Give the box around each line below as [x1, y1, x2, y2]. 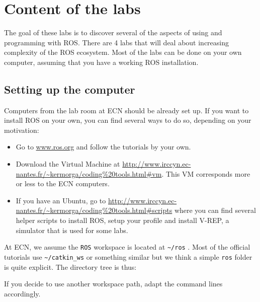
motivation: [4, 124, 39, 135]
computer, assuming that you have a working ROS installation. [4, 56, 199, 67]
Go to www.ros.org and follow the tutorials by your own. [16, 141, 191, 152]
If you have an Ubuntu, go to [16, 195, 106, 205]
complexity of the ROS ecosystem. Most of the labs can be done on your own [4, 47, 242, 57]
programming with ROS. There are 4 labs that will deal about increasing [4, 37, 229, 47]
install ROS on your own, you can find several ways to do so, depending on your [4, 115, 251, 125]
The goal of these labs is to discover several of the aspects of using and [4, 27, 222, 38]
